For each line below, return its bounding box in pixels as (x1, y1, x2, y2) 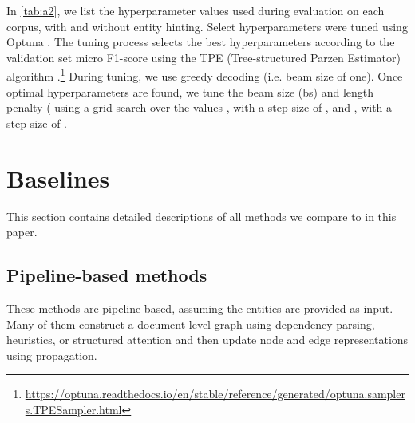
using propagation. (6, 346, 97, 363)
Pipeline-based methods (6, 263, 207, 287)
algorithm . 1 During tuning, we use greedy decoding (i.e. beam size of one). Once (6, 65, 403, 85)
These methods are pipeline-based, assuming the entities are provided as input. (6, 299, 393, 316)
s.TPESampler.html (25, 401, 122, 417)
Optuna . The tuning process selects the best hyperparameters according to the (6, 34, 395, 50)
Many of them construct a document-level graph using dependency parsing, (6, 315, 375, 332)
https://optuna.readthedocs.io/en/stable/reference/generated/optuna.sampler (25, 385, 405, 402)
